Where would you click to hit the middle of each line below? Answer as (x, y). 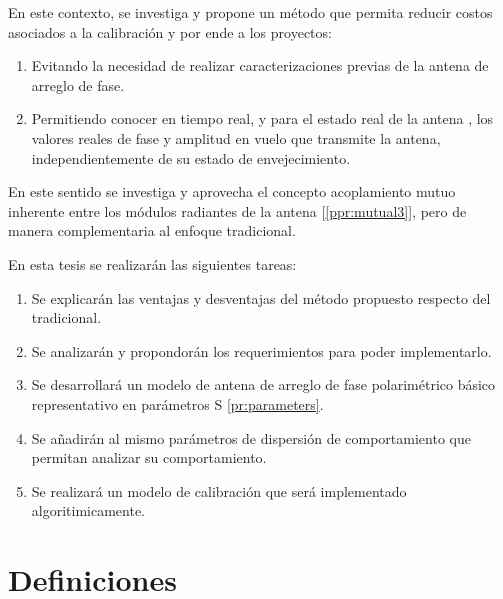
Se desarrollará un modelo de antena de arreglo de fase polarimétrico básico (263, 384)
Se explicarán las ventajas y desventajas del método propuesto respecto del (261, 297)
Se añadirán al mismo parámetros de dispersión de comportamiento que (251, 437)
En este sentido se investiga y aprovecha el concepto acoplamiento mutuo (232, 191)
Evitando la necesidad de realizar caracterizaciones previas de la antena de (260, 65)
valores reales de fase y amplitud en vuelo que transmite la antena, (236, 137)
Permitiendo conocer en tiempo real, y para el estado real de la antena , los (262, 118)
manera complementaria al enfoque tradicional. (152, 230)
